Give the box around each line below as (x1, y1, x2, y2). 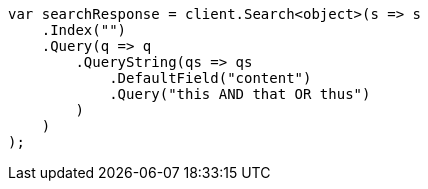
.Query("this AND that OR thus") (109, 86, 371, 102)
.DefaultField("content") (109, 70, 312, 86)
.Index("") (41, 22, 127, 38)
